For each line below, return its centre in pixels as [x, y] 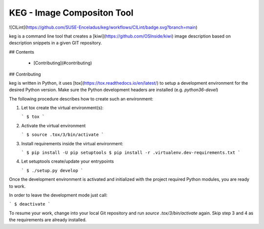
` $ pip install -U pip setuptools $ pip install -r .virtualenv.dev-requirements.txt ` [131, 153]
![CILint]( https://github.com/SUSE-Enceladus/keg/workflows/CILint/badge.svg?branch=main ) [103, 27]
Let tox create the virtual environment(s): [62, 108]
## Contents [22, 52]
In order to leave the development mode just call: [58, 195]
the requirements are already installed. [48, 220]
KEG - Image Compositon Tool [71, 13]
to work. [17, 186]
